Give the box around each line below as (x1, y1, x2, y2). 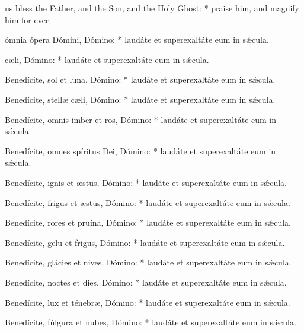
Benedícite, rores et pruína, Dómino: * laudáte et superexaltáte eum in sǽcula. (5, 216, 291, 229)
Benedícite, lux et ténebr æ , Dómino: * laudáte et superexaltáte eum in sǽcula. (5, 296, 290, 308)
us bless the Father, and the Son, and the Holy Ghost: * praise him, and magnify (5, 2, 300, 14)
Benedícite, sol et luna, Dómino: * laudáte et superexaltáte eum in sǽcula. (5, 73, 276, 86)
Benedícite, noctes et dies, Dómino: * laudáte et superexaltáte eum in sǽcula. (5, 276, 287, 288)
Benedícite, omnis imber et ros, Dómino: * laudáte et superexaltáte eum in (5, 113, 277, 125)
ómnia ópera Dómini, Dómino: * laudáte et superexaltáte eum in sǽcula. (5, 33, 269, 46)
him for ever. (5, 13, 52, 26)
